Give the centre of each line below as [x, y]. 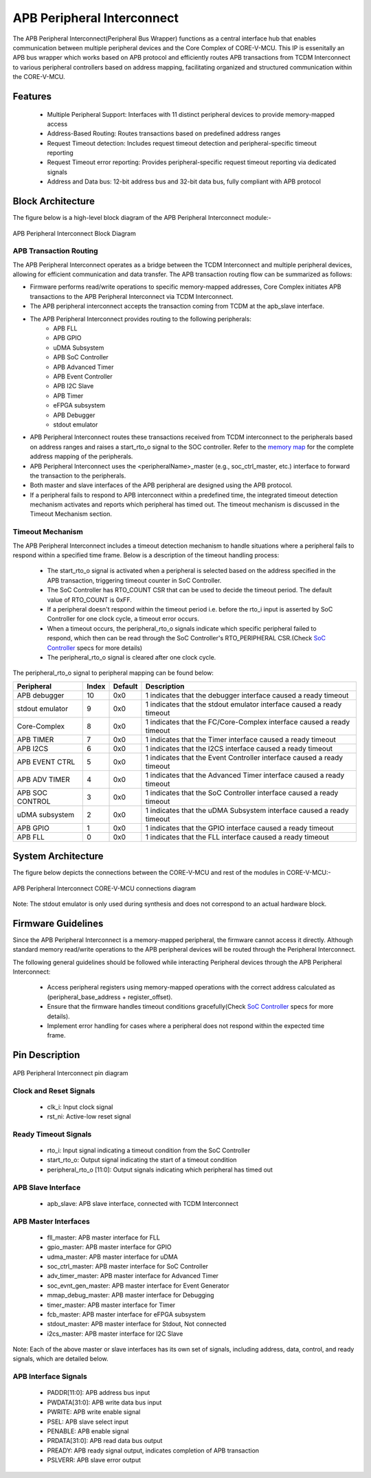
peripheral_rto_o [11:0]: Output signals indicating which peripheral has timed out [160, 1169]
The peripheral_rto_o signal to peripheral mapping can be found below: [113, 673]
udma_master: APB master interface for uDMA [112, 1257]
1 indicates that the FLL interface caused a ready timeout [237, 837]
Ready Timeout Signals [52, 1134]
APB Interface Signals [50, 1376]
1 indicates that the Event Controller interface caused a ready [244, 757]
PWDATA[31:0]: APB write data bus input [104, 1402]
